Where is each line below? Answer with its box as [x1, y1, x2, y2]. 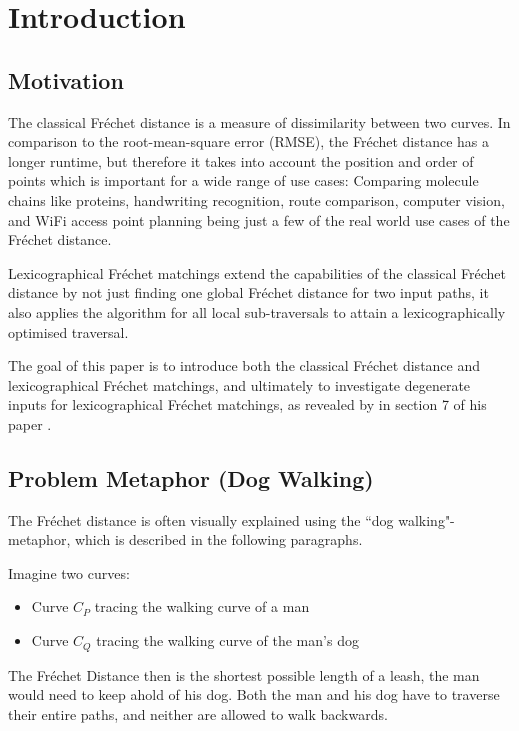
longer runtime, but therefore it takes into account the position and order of [8, 150, 474, 171]
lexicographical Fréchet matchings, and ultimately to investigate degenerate [8, 374, 471, 395]
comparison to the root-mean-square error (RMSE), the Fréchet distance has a [8, 131, 490, 152]
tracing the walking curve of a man [94, 596, 310, 617]
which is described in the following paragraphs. [74, 529, 363, 550]
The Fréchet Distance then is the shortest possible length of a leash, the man [8, 664, 480, 685]
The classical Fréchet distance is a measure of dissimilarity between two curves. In [8, 111, 511, 132]
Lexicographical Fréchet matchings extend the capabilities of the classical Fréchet [8, 262, 506, 283]
